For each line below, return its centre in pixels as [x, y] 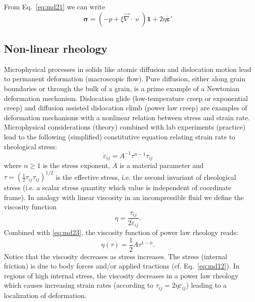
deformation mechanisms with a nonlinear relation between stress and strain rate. [127, 117]
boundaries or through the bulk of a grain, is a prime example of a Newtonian [122, 88]
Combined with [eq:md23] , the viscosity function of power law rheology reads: [121, 232]
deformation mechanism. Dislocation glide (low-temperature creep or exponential [126, 98]
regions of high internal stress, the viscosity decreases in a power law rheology [121, 275]
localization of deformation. [45, 295]
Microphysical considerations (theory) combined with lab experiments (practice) [125, 127]
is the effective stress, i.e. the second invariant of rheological [146, 177]
